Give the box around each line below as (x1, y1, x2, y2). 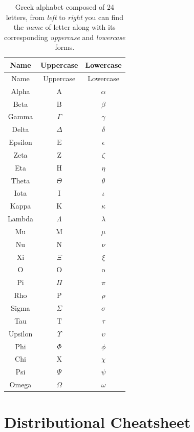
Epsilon (9, 137, 32, 147)
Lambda (8, 213, 33, 224)
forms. (55, 42, 75, 52)
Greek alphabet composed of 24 (15, 2, 114, 12)
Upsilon (8, 328, 33, 339)
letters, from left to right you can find (6, 11, 123, 22)
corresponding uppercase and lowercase (4, 31, 125, 42)
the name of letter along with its (13, 22, 116, 32)
